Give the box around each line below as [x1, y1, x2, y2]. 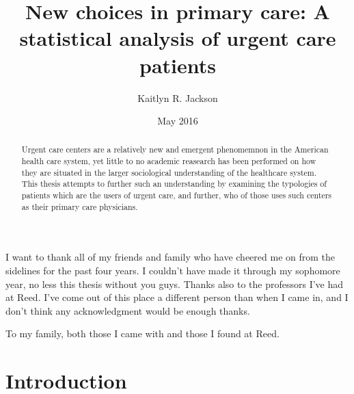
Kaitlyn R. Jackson [137, 90, 218, 105]
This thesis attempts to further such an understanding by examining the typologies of [21, 178, 327, 189]
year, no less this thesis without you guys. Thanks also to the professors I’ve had [5, 276, 344, 291]
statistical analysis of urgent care [19, 24, 336, 52]
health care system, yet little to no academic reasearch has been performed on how [21, 155, 316, 167]
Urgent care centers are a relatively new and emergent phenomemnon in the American [21, 144, 329, 155]
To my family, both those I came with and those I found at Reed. [5, 326, 280, 341]
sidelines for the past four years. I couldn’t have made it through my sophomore [5, 263, 340, 278]
